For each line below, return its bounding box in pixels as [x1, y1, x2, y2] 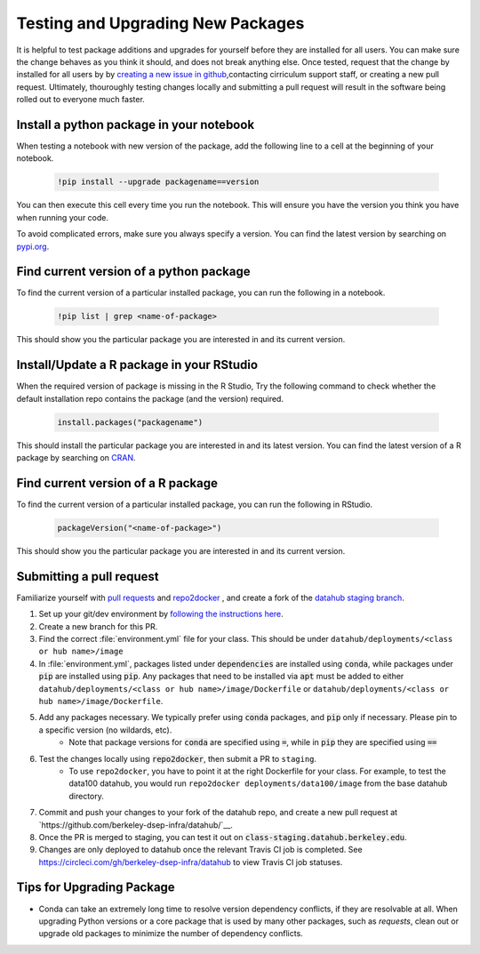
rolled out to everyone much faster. [16, 94, 146, 105]
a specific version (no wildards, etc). [38, 725, 172, 735]
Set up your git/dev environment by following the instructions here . [38, 609, 284, 620]
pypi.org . [16, 241, 50, 252]
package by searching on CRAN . [16, 453, 137, 463]
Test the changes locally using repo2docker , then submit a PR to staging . [38, 753, 317, 764]
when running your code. [16, 212, 109, 222]
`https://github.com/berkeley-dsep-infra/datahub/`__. [38, 819, 233, 830]
